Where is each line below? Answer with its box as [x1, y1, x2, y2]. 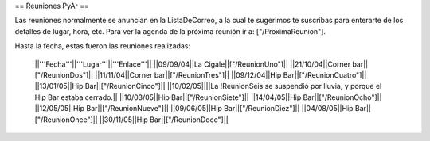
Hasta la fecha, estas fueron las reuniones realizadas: [14, 41, 191, 51]
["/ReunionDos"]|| [34, 70, 94, 79]
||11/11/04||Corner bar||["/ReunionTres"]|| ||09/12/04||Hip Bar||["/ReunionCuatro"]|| [95, 70, 367, 79]
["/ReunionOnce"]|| [34, 115, 99, 124]
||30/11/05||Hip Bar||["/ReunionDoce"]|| [100, 115, 229, 124]
